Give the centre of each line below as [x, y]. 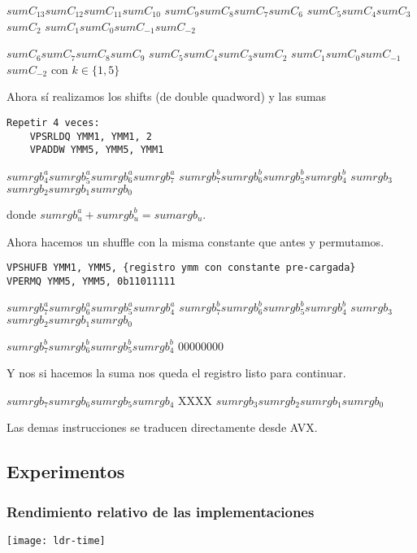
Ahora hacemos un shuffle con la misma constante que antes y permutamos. [195, 241]
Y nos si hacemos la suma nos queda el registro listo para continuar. [176, 373]
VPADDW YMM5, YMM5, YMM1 [97, 150]
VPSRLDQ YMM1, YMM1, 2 [91, 136]
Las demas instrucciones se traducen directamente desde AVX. [162, 427]
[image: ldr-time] [56, 540]
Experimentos [66, 471]
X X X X [195, 400]
